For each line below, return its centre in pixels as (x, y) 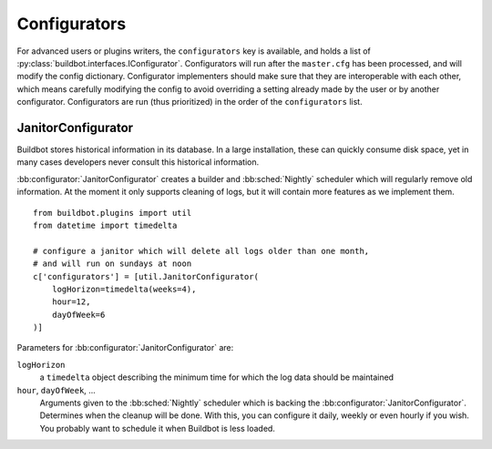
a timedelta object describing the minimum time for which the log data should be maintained (217, 377)
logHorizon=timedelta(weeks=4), (124, 289)
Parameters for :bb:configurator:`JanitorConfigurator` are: (125, 348)
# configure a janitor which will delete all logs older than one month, (201, 251)
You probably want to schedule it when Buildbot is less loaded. (157, 428)
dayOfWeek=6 (78, 315)
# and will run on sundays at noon (113, 264)
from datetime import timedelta (105, 225)
